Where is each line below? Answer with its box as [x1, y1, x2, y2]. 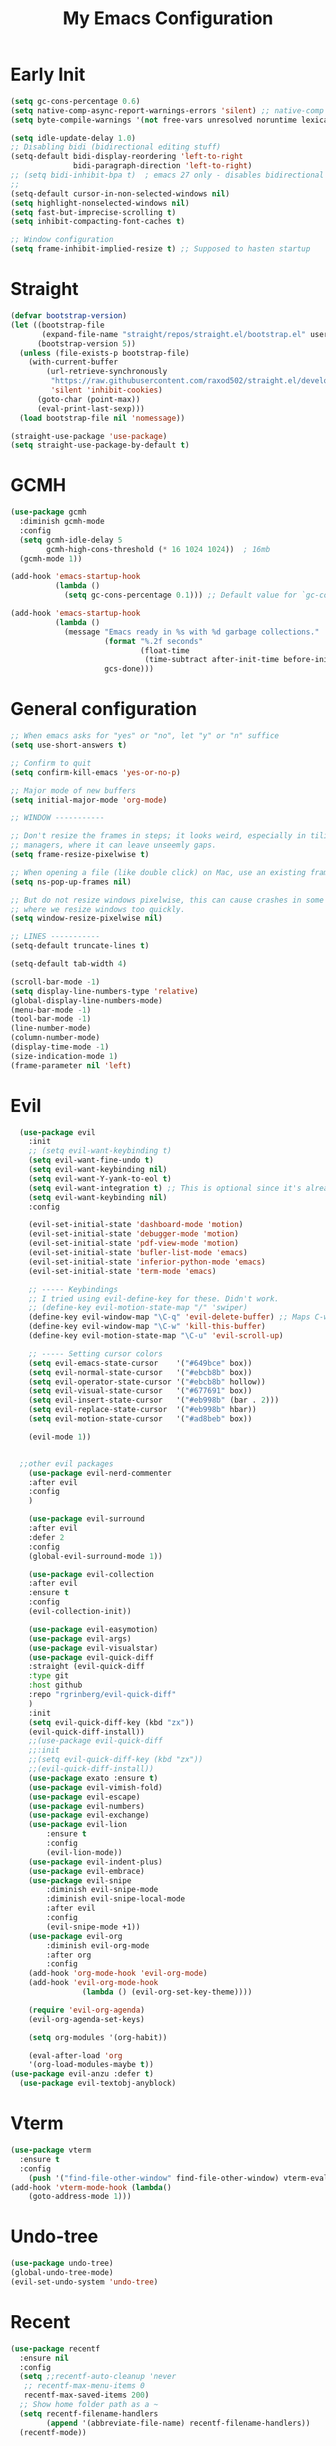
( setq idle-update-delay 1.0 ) [10, 133, 137, 143]
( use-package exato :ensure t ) [28, 1773, 159, 1783]
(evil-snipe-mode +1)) [46, 1922, 141, 1932]
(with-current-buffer [28, 357, 118, 367]
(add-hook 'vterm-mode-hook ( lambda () [10, 2182, 172, 2192]
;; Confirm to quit [10, 758, 92, 768]
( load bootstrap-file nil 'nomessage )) [19, 413, 186, 423]
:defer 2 [28, 1532, 65, 1542]
